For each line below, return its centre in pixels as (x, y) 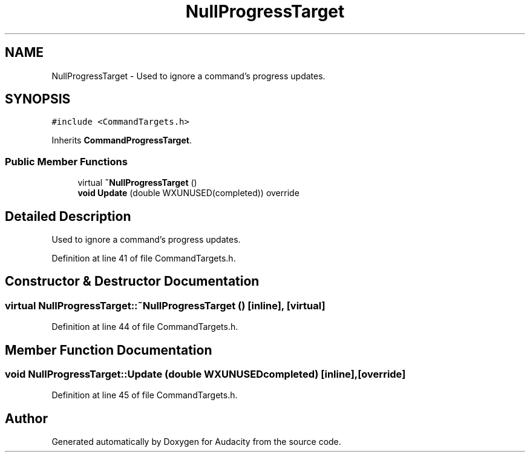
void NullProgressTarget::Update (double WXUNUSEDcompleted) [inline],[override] (205, 374)
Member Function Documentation (109, 350)
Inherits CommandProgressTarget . (122, 140)
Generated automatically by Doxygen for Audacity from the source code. (196, 442)
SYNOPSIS (38, 99)
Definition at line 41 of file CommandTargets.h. (144, 258)
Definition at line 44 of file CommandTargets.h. (145, 327)
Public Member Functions (66, 161)
